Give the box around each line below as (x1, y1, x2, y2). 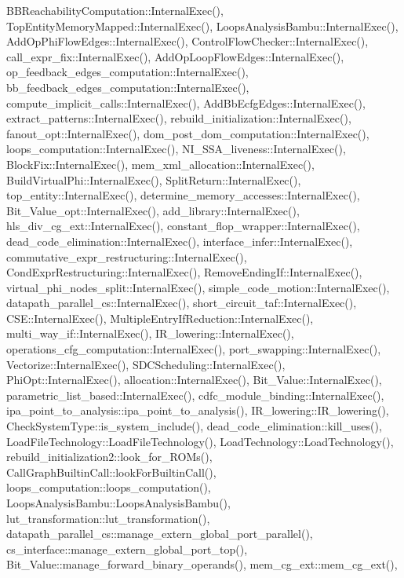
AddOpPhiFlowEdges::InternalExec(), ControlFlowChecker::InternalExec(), (6, 33, 369, 49)
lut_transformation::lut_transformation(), (6, 510, 210, 526)
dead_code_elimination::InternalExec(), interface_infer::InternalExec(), (6, 232, 353, 249)
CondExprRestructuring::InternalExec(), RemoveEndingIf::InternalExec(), (6, 264, 362, 280)
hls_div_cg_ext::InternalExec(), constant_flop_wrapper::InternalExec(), (6, 218, 360, 234)
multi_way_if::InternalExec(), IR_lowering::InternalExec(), (6, 325, 294, 342)
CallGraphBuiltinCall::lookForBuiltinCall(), (6, 463, 217, 480)
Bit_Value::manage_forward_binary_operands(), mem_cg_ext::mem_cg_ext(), (6, 556, 398, 573)
